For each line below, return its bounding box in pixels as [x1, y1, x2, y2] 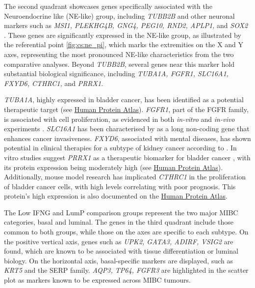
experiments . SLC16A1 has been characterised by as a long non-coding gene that [4, 123, 250, 134]
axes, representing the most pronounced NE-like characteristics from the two [4, 49, 234, 59]
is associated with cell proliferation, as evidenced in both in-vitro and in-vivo [4, 114, 235, 124]
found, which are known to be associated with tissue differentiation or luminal [4, 246, 239, 256]
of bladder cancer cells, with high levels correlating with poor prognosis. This [4, 181, 236, 191]
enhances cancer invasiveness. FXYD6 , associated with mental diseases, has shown [4, 133, 251, 143]
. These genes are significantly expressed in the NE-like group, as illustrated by [4, 29, 241, 40]
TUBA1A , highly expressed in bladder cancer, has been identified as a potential [4, 94, 244, 105]
